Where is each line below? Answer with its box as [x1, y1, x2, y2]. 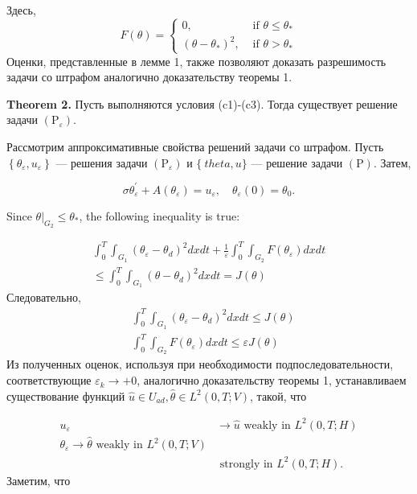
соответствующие [6, 372, 92, 389]
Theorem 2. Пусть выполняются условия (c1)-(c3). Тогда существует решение [6, 95, 398, 112]
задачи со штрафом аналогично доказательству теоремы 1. [6, 68, 292, 85]
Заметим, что [6, 471, 71, 488]
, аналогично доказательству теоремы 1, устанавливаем [137, 372, 407, 389]
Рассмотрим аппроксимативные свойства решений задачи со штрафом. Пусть [6, 138, 384, 155]
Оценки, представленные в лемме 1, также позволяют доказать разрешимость [6, 52, 386, 69]
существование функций [6, 387, 125, 404]
